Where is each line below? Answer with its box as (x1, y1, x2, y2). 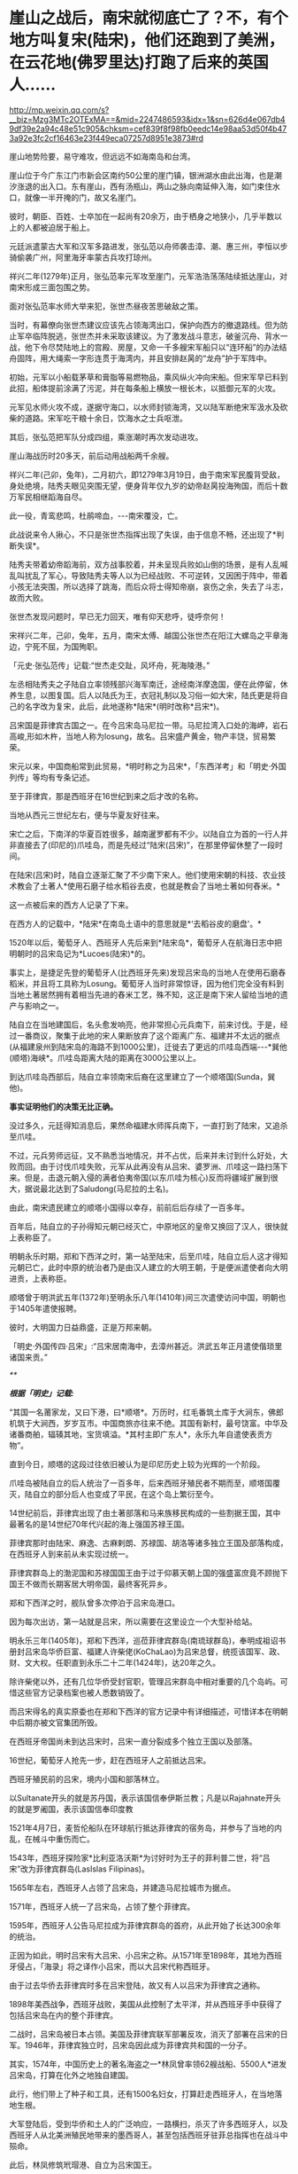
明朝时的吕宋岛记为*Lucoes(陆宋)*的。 (9, 948, 150, 959)
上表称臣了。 (9, 1232, 56, 1243)
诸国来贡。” (9, 1352, 49, 1362)
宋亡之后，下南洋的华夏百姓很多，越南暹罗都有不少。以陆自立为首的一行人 (9, 828, 280, 839)
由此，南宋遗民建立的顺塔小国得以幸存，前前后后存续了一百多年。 (9, 1202, 249, 1213)
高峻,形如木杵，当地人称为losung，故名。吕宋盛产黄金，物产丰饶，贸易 (9, 731, 269, 742)
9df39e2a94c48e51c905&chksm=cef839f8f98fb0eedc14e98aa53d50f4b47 (9, 123, 287, 134)
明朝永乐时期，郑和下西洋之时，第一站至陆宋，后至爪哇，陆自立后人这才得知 (9, 1251, 288, 1261)
